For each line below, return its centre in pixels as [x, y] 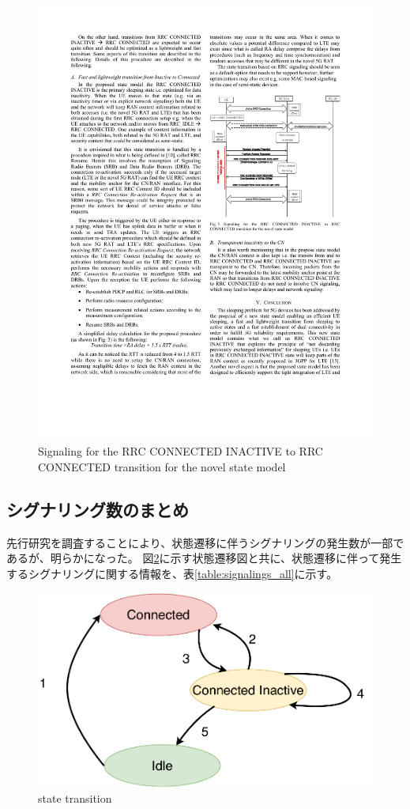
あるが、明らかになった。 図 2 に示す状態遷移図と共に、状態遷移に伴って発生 [204, 558]
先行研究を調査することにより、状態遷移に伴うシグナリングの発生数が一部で [205, 542]
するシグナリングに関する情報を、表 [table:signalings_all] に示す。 [172, 574]
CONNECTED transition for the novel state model [162, 467]
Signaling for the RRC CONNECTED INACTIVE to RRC [181, 451]
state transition [75, 798]
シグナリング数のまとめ [98, 510]
